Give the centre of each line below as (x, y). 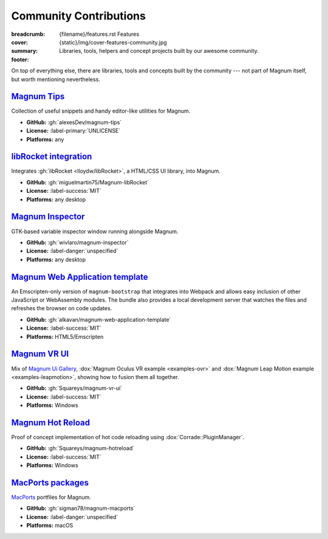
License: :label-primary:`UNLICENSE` (73, 131)
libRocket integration (52, 157)
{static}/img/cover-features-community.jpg (113, 42)
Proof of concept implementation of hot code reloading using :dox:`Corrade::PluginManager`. (128, 437)
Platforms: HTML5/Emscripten (65, 336)
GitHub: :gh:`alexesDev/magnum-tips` (74, 122)
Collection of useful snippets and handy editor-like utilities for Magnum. (101, 111)
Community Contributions (78, 16)
